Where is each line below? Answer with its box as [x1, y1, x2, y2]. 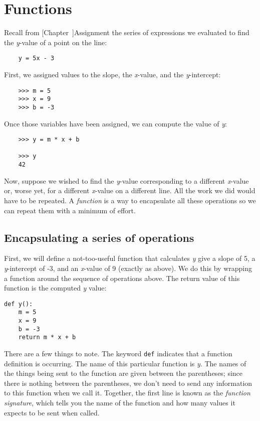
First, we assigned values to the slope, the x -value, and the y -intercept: [4, 69, 221, 79]
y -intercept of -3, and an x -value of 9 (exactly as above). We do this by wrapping [4, 262, 252, 273]
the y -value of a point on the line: [4, 37, 107, 47]
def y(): [4, 300, 33, 308]
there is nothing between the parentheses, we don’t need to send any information [4, 377, 252, 388]
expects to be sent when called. [4, 407, 100, 417]
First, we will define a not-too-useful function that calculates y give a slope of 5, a [4, 253, 255, 263]
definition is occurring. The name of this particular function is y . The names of [4, 358, 246, 368]
